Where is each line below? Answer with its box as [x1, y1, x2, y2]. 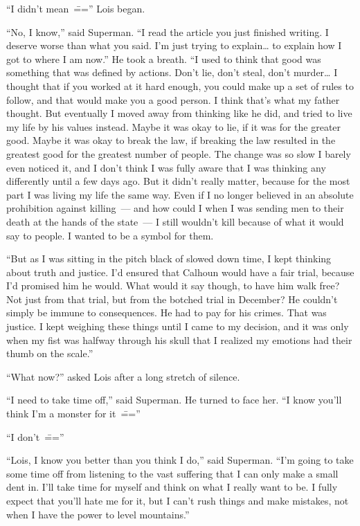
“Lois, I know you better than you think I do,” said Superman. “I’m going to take [6, 453, 354, 467]
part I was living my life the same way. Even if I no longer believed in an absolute [6, 187, 354, 201]
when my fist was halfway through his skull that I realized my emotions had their [6, 332, 352, 347]
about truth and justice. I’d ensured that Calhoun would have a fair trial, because [6, 264, 354, 279]
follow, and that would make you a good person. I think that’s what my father [6, 92, 340, 107]
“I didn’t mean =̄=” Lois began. [6, 1, 145, 15]
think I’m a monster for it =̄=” [6, 406, 141, 421]
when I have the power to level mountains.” [6, 507, 190, 521]
